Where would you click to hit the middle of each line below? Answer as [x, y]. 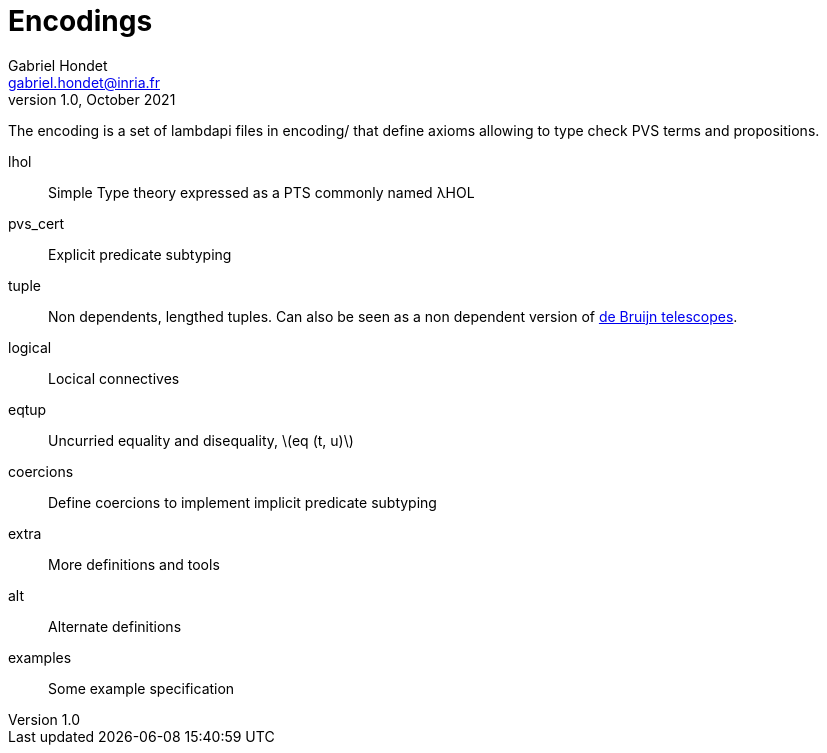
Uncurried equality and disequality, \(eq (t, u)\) [201, 440]
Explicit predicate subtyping [140, 254]
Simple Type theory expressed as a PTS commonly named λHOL [261, 192]
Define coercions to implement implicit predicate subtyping [242, 502]
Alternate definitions [115, 626]
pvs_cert [36, 223]
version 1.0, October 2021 [92, 99]
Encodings [80, 21]
